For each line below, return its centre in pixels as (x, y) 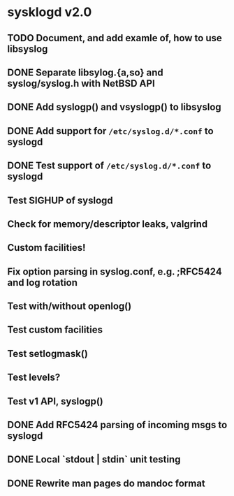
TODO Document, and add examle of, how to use (115, 38)
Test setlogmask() (48, 353)
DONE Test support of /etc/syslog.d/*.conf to (109, 166)
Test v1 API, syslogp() (55, 401)
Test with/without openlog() (70, 306)
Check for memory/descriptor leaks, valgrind (108, 224)
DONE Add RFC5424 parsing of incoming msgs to (117, 425)
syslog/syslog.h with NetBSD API (81, 83)
